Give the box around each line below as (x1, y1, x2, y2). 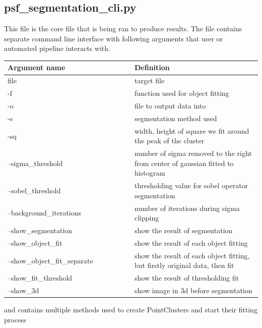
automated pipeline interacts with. (4, 43, 110, 53)
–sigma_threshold (8, 157, 63, 168)
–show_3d (8, 285, 39, 296)
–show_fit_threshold (8, 272, 73, 283)
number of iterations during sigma (135, 202, 240, 213)
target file (135, 75, 165, 86)
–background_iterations (8, 207, 82, 218)
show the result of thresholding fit (135, 272, 239, 283)
